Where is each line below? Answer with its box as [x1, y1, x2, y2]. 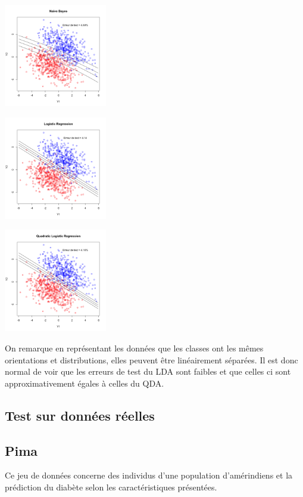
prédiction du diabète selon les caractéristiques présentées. [5, 480, 217, 493]
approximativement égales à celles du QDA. [5, 376, 164, 389]
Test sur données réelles [5, 406, 155, 424]
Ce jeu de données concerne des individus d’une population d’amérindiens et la [5, 469, 293, 481]
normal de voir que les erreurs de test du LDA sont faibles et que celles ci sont [5, 365, 291, 378]
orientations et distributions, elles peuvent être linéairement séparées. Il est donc [5, 353, 298, 366]
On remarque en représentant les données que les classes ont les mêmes [5, 342, 264, 354]
